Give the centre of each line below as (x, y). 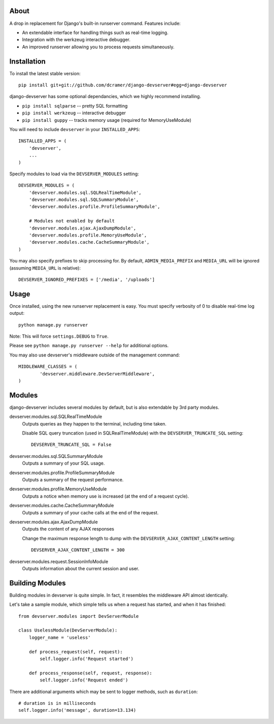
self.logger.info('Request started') (87, 659)
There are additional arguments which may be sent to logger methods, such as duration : (104, 692)
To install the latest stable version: (45, 73)
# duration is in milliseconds (57, 703)
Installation (27, 61)
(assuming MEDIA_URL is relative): (45, 268)
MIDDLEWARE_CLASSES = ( (48, 367)
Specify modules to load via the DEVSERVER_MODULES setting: (74, 174)
